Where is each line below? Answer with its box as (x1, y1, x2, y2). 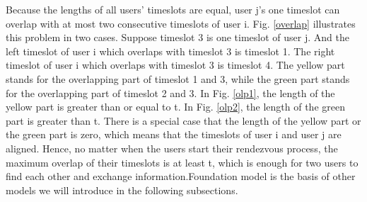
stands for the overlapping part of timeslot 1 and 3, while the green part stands (6, 71, 350, 86)
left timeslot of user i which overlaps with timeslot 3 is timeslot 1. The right (6, 43, 335, 58)
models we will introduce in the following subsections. (6, 182, 238, 197)
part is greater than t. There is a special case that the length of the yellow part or (6, 113, 361, 128)
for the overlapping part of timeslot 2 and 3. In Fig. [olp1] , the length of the (6, 85, 335, 100)
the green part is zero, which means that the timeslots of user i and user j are (6, 127, 342, 142)
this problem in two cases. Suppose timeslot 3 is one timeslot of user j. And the (6, 30, 349, 45)
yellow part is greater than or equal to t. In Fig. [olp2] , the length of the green (6, 99, 345, 114)
